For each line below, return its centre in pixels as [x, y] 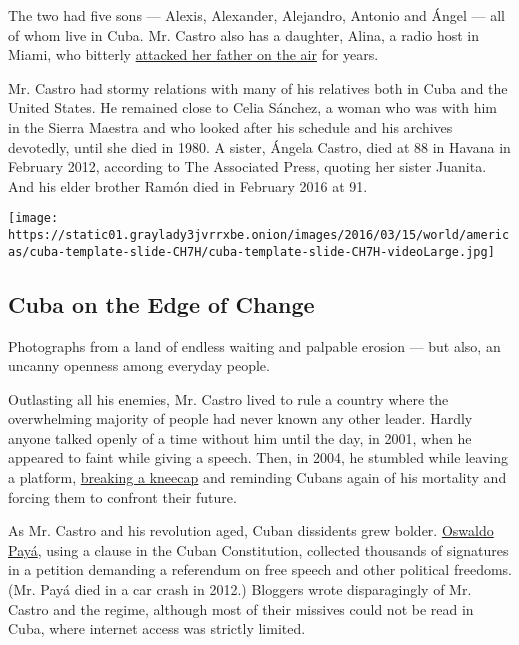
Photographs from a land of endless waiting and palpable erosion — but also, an [254, 345]
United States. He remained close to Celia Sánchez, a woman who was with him [253, 107]
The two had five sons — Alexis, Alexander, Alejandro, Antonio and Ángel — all [256, 15]
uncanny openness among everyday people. [139, 365]
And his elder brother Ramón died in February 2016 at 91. [188, 185]
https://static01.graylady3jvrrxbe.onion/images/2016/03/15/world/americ [259, 235]
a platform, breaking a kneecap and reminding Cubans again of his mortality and [257, 477]
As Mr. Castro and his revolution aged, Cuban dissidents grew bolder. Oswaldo [251, 530]
